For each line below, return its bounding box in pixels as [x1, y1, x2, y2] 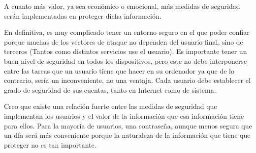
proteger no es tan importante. [4, 139, 96, 150]
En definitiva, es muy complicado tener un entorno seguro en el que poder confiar [4, 27, 250, 37]
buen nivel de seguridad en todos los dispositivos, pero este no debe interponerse [4, 55, 247, 66]
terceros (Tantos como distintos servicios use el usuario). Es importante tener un [4, 46, 247, 56]
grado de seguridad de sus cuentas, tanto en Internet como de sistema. [4, 84, 216, 95]
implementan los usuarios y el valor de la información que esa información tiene [4, 110, 244, 121]
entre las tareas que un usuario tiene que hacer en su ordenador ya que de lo [4, 65, 234, 76]
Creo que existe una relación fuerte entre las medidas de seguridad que [4, 101, 217, 111]
